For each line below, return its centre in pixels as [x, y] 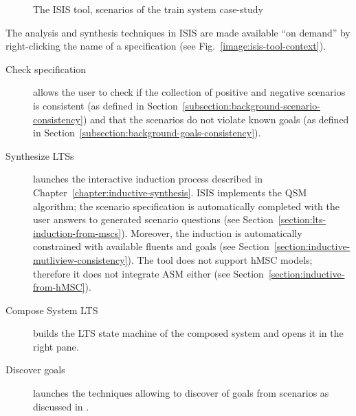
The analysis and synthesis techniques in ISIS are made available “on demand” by [178, 32]
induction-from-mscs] [77, 232]
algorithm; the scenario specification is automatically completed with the [186, 206]
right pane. [56, 346]
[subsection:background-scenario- [251, 105]
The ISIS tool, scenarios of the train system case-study [148, 9]
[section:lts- [302, 219]
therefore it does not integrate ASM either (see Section [148, 273]
